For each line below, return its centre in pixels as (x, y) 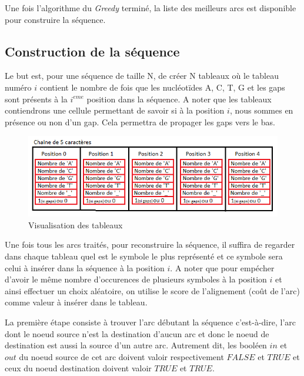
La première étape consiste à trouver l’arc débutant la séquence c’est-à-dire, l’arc (150, 322)
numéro (18, 87)
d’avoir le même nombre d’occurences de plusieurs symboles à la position (136, 279)
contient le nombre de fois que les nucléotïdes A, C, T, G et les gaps (162, 87)
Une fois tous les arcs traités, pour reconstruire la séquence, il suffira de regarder (150, 244)
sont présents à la (36, 99)
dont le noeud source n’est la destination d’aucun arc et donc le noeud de (137, 333)
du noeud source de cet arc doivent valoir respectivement (121, 356)
